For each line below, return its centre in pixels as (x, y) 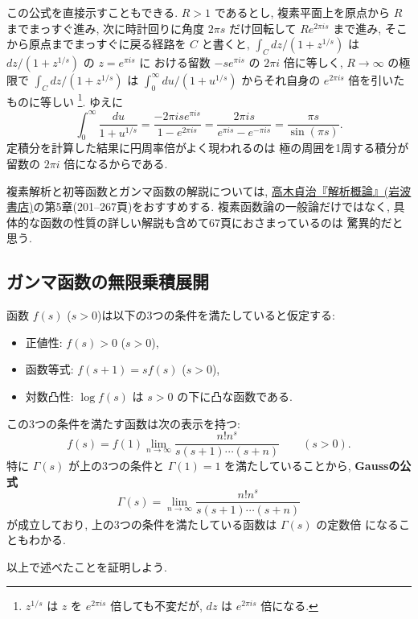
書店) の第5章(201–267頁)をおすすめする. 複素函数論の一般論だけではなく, (198, 206)
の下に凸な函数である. (235, 396)
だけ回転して (262, 28)
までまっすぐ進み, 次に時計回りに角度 (105, 28)
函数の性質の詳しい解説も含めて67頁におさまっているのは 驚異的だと (221, 222)
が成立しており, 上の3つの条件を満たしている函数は (142, 524)
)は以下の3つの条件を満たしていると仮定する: (216, 315)
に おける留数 (175, 62)
